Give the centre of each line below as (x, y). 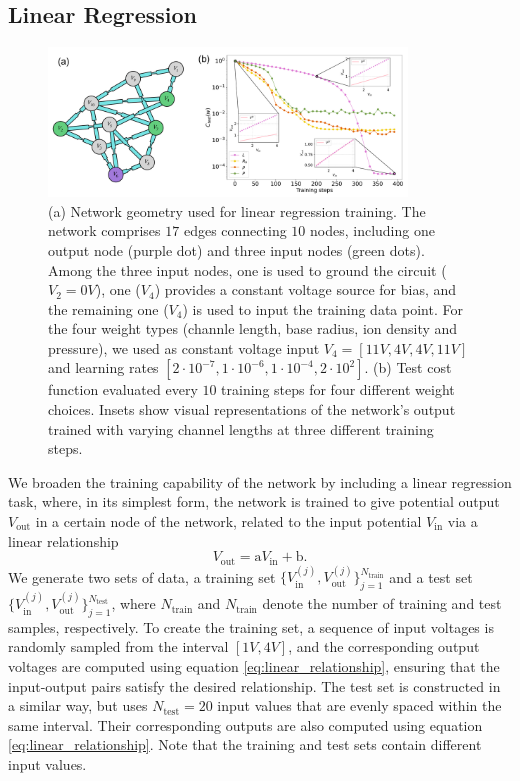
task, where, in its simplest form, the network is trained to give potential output (254, 501)
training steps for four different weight (338, 389)
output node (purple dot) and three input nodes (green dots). (236, 249)
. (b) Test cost (408, 367)
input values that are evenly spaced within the (359, 705)
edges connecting (235, 230)
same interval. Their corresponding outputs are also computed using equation (245, 724)
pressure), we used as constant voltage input (184, 347)
